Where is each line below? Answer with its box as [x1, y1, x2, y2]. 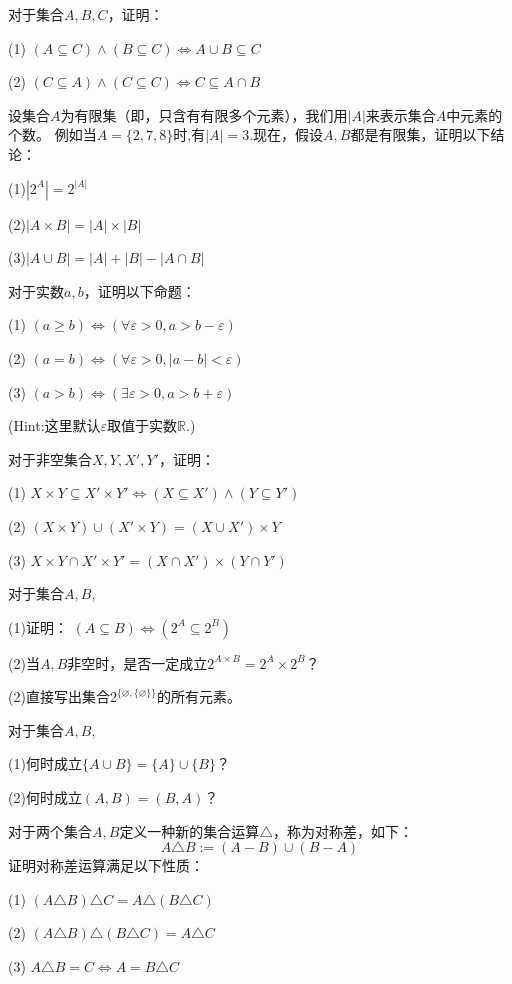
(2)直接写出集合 [8, 686, 110, 707]
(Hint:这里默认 [8, 415, 101, 436]
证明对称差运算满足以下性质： [8, 855, 204, 876]
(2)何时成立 [8, 787, 82, 808]
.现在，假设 [249, 124, 324, 145]
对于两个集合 [8, 820, 92, 841]
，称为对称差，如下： [272, 820, 413, 841]
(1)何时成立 [8, 753, 82, 774]
